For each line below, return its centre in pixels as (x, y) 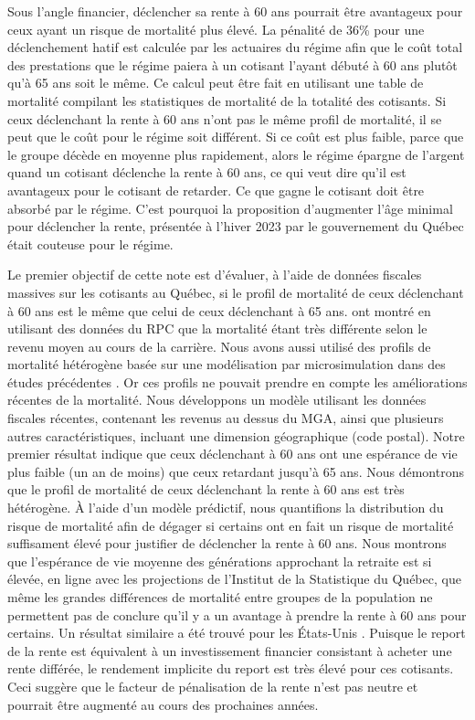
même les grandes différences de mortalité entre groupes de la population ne (220, 597)
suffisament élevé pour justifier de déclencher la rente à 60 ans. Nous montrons (227, 543)
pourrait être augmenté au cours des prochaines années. (163, 704)
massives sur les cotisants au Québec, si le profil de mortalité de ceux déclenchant (236, 292)
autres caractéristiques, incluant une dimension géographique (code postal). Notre (236, 435)
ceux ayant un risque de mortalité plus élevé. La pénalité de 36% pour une (216, 29)
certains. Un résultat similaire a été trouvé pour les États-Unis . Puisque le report (237, 633)
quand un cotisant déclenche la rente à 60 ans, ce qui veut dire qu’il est (207, 172)
